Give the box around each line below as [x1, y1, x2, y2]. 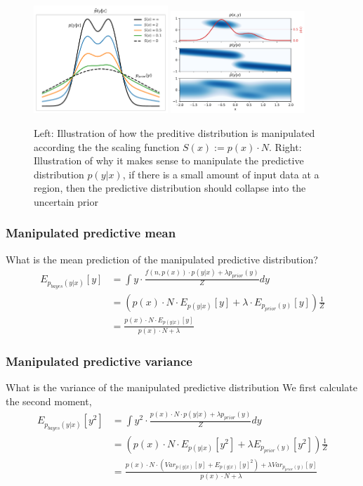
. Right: [269, 139, 302, 154]
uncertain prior [34, 194, 98, 209]
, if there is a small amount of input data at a [122, 166, 319, 181]
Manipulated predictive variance [6, 352, 192, 369]
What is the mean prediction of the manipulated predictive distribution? [6, 251, 318, 266]
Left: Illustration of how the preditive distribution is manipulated [34, 125, 315, 140]
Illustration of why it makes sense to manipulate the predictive [34, 153, 304, 168]
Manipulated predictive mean [6, 224, 176, 242]
